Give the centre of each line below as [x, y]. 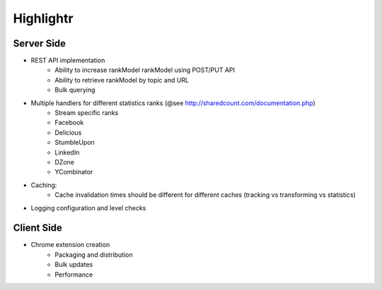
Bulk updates [74, 265]
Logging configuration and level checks [88, 207]
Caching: [44, 185]
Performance [74, 274]
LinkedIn [67, 152]
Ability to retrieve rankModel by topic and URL [122, 80]
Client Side [38, 228]
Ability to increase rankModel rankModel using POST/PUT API [145, 70]
